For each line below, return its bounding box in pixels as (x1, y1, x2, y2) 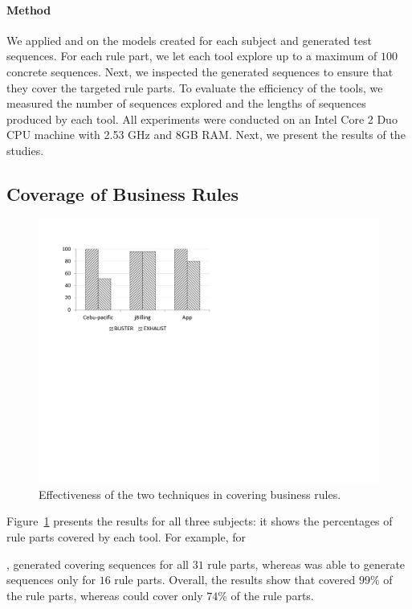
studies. (6, 141, 44, 158)
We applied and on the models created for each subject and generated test (6, 31, 372, 48)
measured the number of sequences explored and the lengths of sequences (6, 95, 366, 112)
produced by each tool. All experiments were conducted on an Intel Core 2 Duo (6, 110, 398, 127)
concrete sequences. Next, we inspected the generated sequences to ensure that (6, 63, 394, 80)
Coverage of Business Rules (6, 181, 239, 206)
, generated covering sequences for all (6, 555, 189, 572)
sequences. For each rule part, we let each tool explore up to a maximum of (6, 47, 377, 64)
